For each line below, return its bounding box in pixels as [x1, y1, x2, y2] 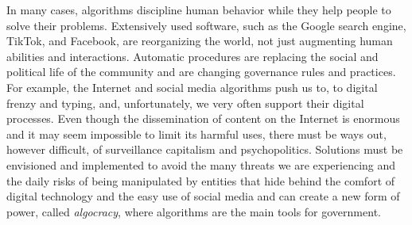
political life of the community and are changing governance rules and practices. [6, 63, 396, 80]
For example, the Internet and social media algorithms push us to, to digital [6, 78, 378, 95]
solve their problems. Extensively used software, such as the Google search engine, [6, 17, 406, 33]
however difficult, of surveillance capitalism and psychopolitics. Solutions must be [6, 141, 403, 158]
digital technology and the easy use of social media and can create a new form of [6, 188, 400, 204]
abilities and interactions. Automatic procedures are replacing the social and [6, 48, 379, 64]
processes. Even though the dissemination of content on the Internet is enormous [6, 110, 400, 127]
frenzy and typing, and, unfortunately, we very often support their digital [6, 94, 364, 111]
